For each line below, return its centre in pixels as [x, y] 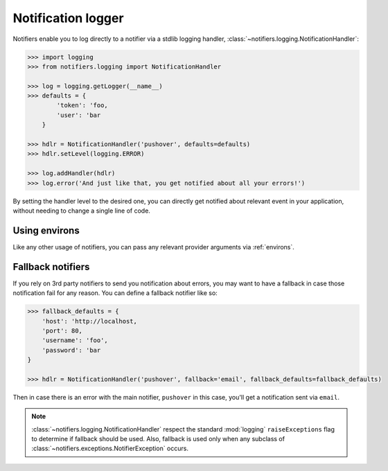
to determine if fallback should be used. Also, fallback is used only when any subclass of [158, 439]
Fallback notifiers [51, 267]
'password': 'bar [71, 350]
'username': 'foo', [75, 340]
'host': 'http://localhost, [90, 321]
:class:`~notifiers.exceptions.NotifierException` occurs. [110, 448]
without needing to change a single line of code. [81, 211]
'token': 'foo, [82, 105]
